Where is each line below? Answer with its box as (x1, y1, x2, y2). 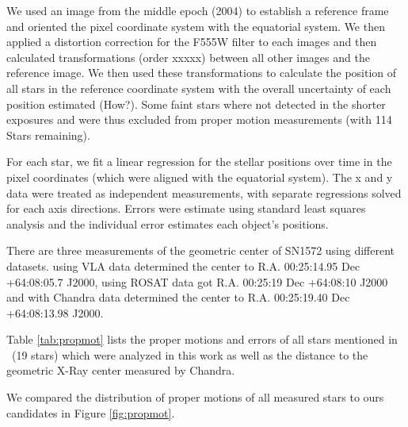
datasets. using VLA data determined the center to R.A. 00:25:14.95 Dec (6, 257, 360, 274)
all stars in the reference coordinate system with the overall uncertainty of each (6, 79, 391, 96)
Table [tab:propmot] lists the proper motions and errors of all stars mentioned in (6, 331, 398, 348)
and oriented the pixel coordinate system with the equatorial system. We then (6, 17, 385, 34)
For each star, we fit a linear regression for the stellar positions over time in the (6, 153, 392, 170)
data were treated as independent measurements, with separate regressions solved (6, 184, 402, 201)
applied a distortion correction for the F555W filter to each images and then (6, 33, 377, 50)
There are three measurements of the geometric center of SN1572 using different (6, 242, 395, 259)
